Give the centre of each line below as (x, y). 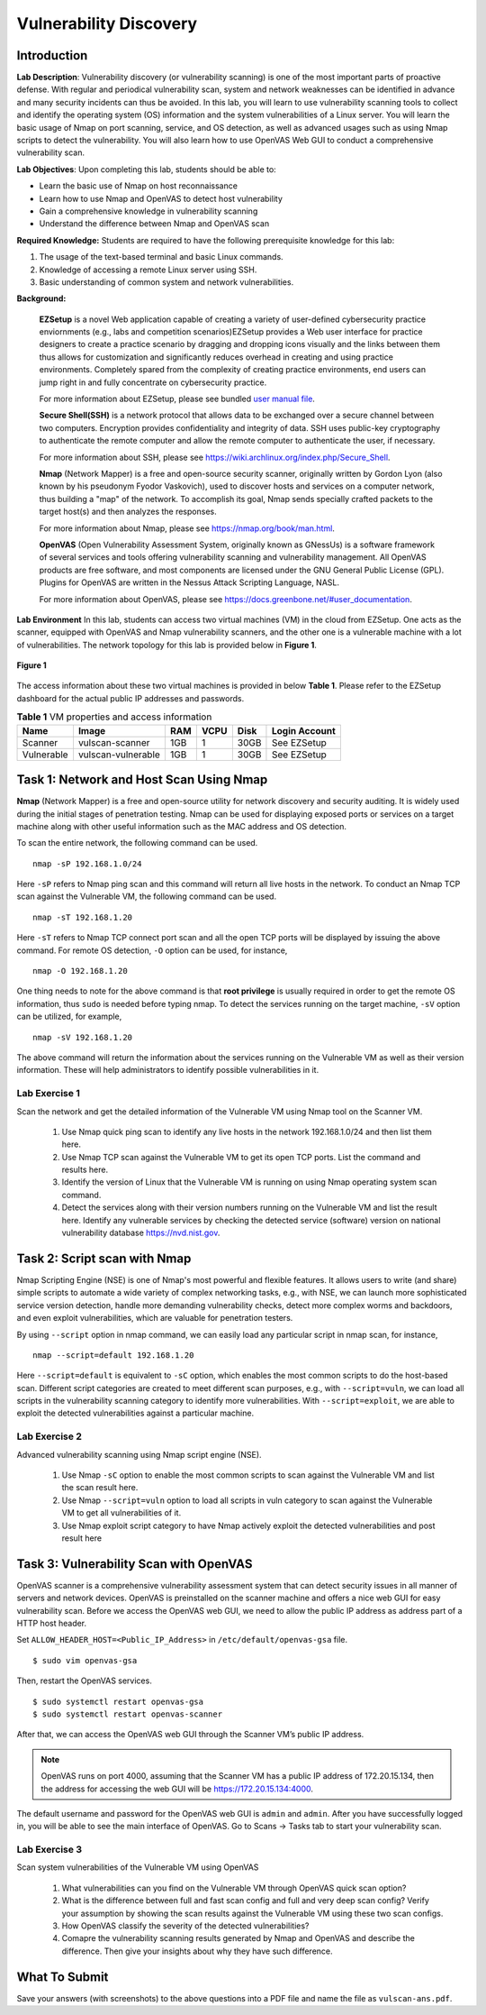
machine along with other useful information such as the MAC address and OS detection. (181, 826)
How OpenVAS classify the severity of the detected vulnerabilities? (185, 1926)
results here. (85, 1170)
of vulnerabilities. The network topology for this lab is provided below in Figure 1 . (166, 645)
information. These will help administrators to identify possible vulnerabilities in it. (168, 1070)
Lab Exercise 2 (49, 1436)
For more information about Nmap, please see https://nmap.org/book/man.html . (187, 528)
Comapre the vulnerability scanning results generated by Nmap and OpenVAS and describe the (238, 1938)
